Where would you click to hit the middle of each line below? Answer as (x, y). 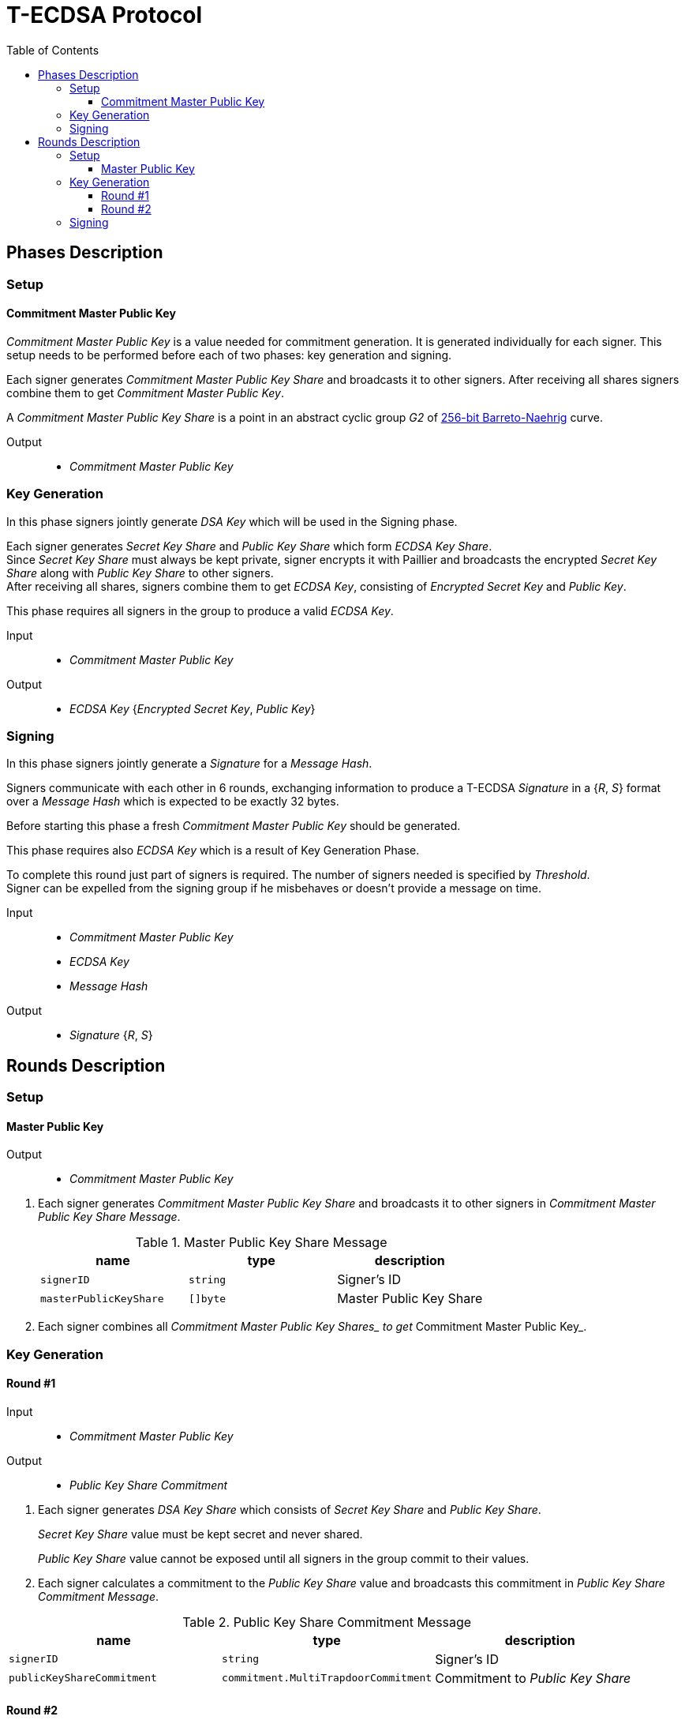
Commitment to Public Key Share (533, 1678)
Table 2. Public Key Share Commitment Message (327, 1622)
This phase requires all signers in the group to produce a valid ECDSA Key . (200, 610)
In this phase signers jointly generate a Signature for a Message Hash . (189, 764)
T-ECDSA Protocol (105, 15)
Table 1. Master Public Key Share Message (261, 1243)
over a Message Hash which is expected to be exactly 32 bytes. (173, 802)
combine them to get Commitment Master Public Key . (145, 392)
